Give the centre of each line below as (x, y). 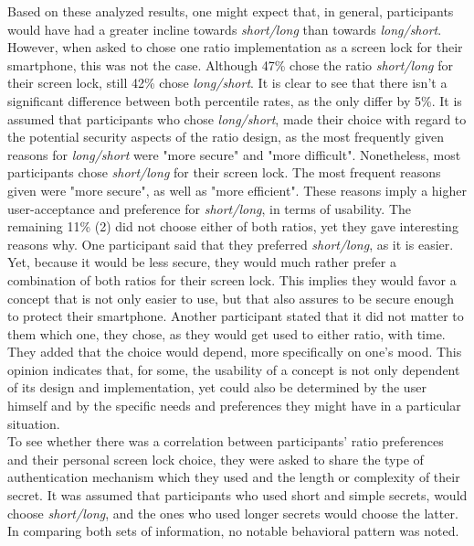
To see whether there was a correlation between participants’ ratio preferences (226, 441)
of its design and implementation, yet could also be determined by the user (217, 387)
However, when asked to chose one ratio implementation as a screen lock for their (235, 47)
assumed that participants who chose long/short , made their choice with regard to (237, 118)
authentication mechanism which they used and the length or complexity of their (234, 477)
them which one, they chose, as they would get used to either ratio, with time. (226, 333)
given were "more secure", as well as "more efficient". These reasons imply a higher (237, 190)
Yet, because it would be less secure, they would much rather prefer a (202, 262)
